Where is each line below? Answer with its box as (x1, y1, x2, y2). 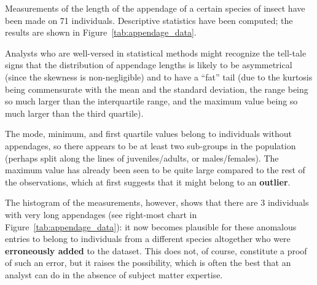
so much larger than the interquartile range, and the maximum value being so (5, 95, 298, 107)
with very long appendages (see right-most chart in (5, 208, 197, 221)
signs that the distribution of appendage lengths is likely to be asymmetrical (5, 58, 292, 71)
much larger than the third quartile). (5, 106, 144, 119)
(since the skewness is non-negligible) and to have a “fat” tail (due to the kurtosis (5, 70, 313, 83)
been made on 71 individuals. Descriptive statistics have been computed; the (5, 14, 293, 26)
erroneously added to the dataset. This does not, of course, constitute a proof (5, 244, 307, 257)
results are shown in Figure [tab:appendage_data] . (5, 26, 197, 39)
